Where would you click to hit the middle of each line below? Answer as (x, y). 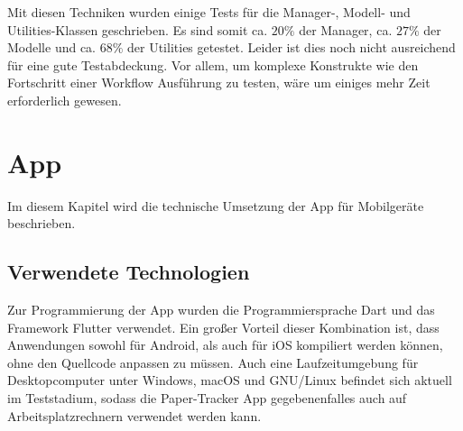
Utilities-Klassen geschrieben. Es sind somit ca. (138, 29)
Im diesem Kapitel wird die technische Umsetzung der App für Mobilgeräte (216, 205)
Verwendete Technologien (129, 272)
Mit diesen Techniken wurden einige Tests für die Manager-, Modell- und (209, 12)
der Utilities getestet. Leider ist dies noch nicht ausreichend (292, 47)
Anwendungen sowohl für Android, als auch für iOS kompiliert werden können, (225, 345)
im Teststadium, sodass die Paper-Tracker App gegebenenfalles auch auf (207, 398)
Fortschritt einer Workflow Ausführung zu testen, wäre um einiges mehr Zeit (219, 83)
